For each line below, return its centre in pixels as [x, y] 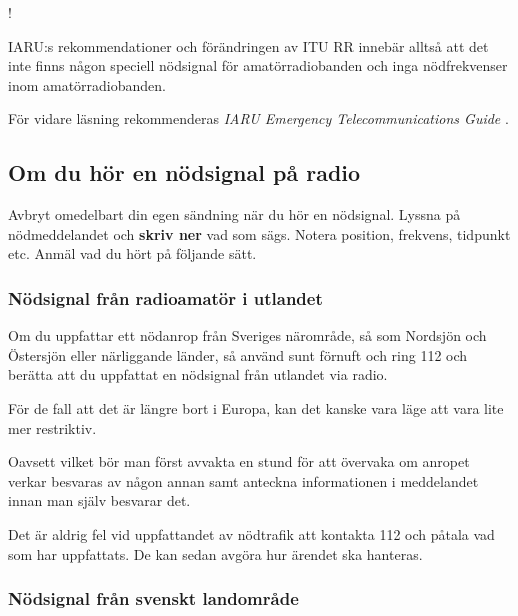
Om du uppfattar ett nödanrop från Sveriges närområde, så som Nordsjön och [247, 335]
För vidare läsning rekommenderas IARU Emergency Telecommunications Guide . [258, 118]
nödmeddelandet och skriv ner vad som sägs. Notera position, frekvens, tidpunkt [259, 233]
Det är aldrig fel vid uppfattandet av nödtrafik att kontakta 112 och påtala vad [251, 533]
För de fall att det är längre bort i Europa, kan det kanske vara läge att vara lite [256, 407]
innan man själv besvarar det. [99, 500]
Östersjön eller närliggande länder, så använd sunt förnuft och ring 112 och [238, 354]
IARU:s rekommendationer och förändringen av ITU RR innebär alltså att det [248, 45]
